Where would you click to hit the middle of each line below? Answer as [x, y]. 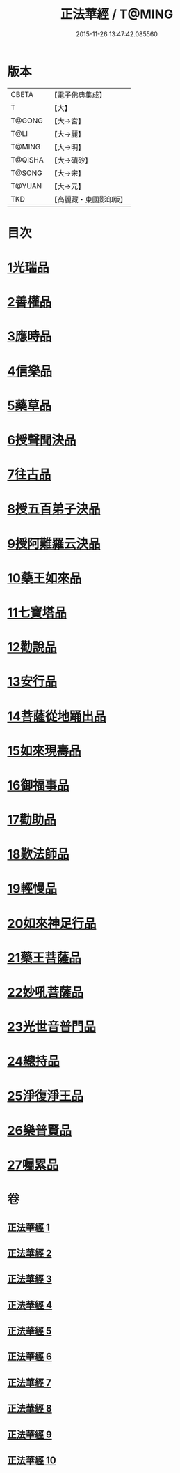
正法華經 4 [30, 1305]
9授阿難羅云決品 [54, 544]
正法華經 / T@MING [117, 14]
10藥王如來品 [44, 578]
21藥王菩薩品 [44, 958]
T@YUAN [26, 186]
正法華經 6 [30, 1357]
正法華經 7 [30, 1383]
